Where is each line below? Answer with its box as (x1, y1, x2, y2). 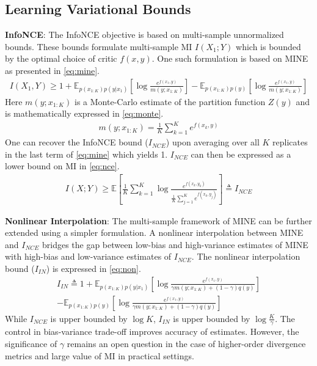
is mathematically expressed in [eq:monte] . (5, 107, 164, 120)
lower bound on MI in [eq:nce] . (5, 159, 120, 172)
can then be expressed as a (191, 147, 291, 160)
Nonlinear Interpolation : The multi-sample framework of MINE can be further (5, 214, 312, 227)
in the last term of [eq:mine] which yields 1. (5, 147, 168, 160)
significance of (5, 337, 57, 350)
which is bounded (236, 40, 301, 53)
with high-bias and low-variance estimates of (5, 250, 172, 263)
